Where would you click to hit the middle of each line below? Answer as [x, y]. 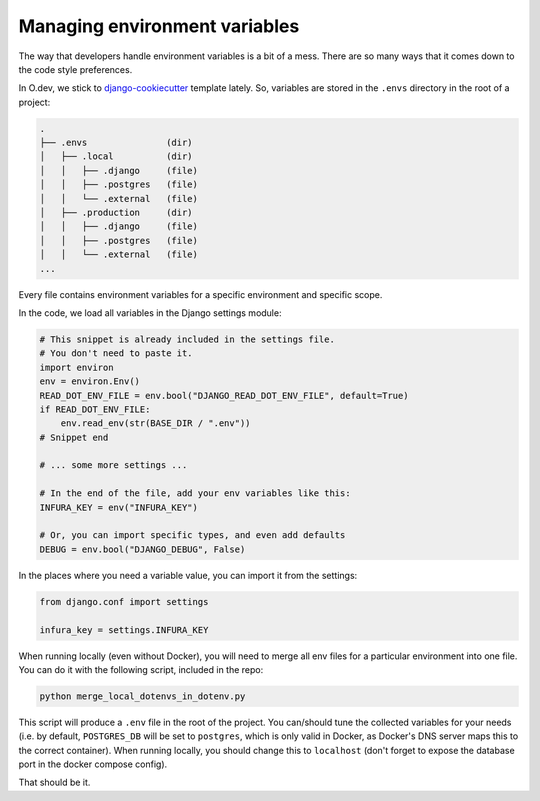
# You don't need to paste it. [116, 353]
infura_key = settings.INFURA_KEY [124, 629]
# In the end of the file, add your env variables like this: [195, 493]
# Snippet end [74, 437]
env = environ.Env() [89, 381]
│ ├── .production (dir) [116, 213]
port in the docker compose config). [93, 764]
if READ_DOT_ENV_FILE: [95, 409]
